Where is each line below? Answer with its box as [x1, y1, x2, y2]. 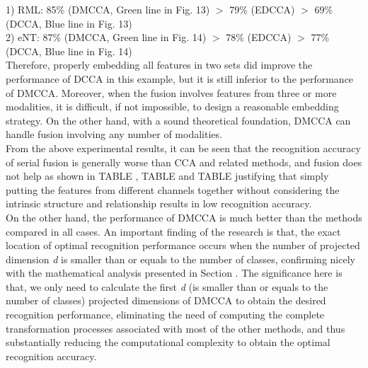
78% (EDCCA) [226, 30, 292, 45]
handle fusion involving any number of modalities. [6, 127, 222, 142]
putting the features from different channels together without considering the [6, 182, 340, 197]
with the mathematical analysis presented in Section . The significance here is [6, 265, 343, 280]
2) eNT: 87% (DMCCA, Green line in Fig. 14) [6, 30, 207, 45]
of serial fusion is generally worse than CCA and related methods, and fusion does [6, 154, 362, 169]
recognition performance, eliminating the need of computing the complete [6, 307, 325, 322]
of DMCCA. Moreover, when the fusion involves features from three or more [6, 85, 337, 100]
